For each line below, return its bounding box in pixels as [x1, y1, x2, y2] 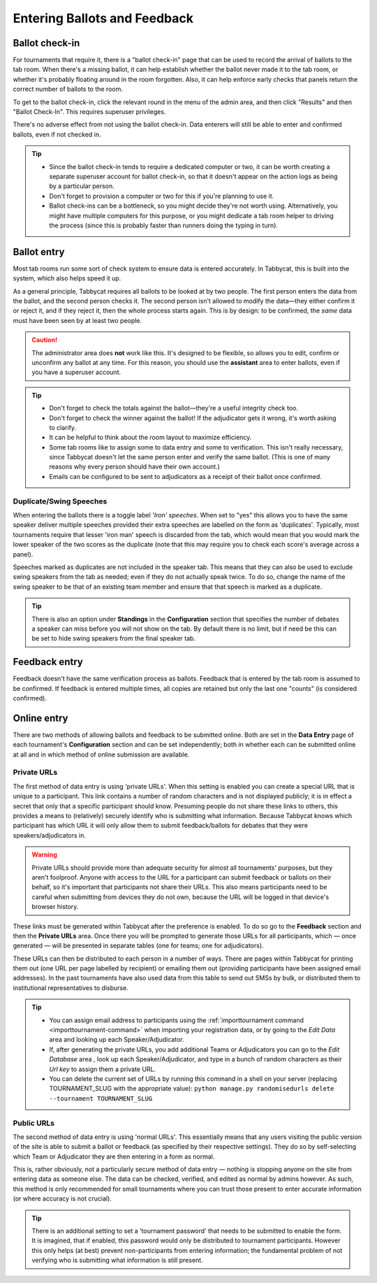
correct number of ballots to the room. [13, 85, 124, 94]
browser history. [31, 903, 79, 911]
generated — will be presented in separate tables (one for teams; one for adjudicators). [13, 941, 265, 950]
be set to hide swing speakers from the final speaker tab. [31, 634, 195, 643]
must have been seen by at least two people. [13, 316, 142, 324]
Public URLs [13, 1118, 55, 1128]
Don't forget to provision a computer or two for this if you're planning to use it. [49, 192, 274, 200]
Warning [31, 850, 57, 859]
